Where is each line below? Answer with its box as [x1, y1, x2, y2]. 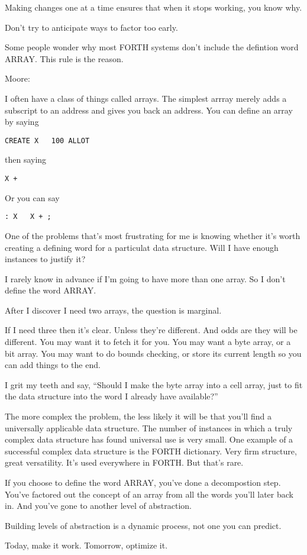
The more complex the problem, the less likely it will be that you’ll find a [5, 410, 272, 422]
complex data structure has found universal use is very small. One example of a [5, 433, 293, 446]
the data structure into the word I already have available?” [5, 390, 218, 402]
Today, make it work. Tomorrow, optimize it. [5, 539, 168, 551]
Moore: [5, 72, 30, 85]
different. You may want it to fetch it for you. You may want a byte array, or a [5, 335, 291, 348]
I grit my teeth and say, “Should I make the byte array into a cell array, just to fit [5, 378, 303, 391]
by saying [5, 115, 39, 128]
